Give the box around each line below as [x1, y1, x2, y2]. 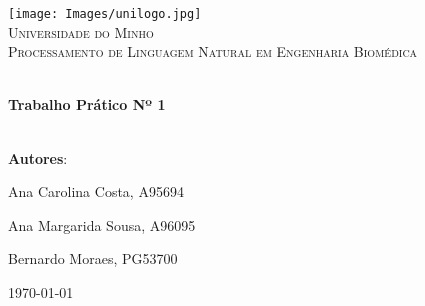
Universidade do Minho [8, 21, 154, 42]
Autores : [8, 147, 68, 168]
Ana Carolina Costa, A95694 [8, 181, 184, 202]
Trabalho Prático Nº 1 [8, 94, 166, 115]
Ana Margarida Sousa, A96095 [8, 214, 196, 235]
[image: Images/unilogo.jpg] [8, 7, 202, 21]
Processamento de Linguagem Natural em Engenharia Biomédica [8, 41, 418, 62]
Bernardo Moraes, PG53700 [8, 248, 178, 269]
